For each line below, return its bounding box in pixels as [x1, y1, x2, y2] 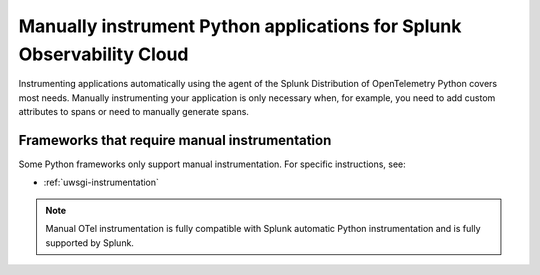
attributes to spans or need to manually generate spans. [18, 106, 250, 118]
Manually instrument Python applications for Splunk [18, 15, 462, 37]
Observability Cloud [18, 43, 189, 65]
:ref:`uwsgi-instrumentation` [43, 176, 160, 189]
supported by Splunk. [45, 236, 135, 249]
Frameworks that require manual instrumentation [18, 131, 332, 149]
